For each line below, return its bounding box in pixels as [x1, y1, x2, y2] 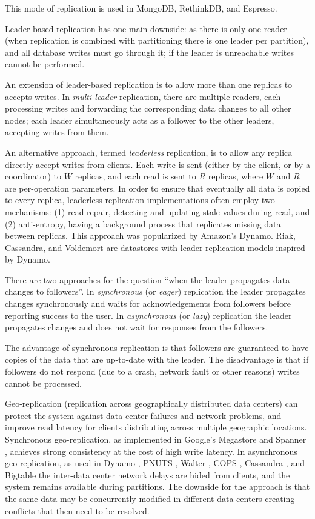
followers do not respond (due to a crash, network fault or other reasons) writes [5, 365, 300, 378]
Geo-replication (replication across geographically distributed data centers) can [5, 397, 298, 410]
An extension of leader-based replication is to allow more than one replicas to [5, 78, 293, 90]
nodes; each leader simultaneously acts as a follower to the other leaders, [5, 113, 274, 126]
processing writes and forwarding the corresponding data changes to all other [5, 102, 291, 115]
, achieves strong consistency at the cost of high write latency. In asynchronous [5, 444, 297, 457]
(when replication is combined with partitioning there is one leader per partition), [5, 34, 309, 47]
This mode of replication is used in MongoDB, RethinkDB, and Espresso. [5, 2, 277, 14]
